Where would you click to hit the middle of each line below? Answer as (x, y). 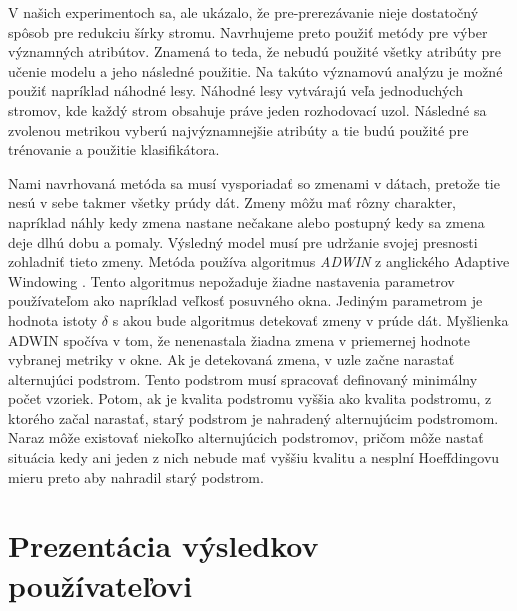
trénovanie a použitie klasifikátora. (114, 149)
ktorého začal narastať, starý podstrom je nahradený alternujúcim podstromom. (253, 417)
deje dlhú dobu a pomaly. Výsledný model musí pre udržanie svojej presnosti (243, 241)
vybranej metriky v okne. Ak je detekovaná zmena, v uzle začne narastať (231, 359)
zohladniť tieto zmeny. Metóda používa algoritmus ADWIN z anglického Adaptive (259, 261)
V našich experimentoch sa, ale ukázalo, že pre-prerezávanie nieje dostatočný (243, 12)
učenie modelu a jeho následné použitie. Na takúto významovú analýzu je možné (255, 70)
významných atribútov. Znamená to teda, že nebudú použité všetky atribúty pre (254, 51)
